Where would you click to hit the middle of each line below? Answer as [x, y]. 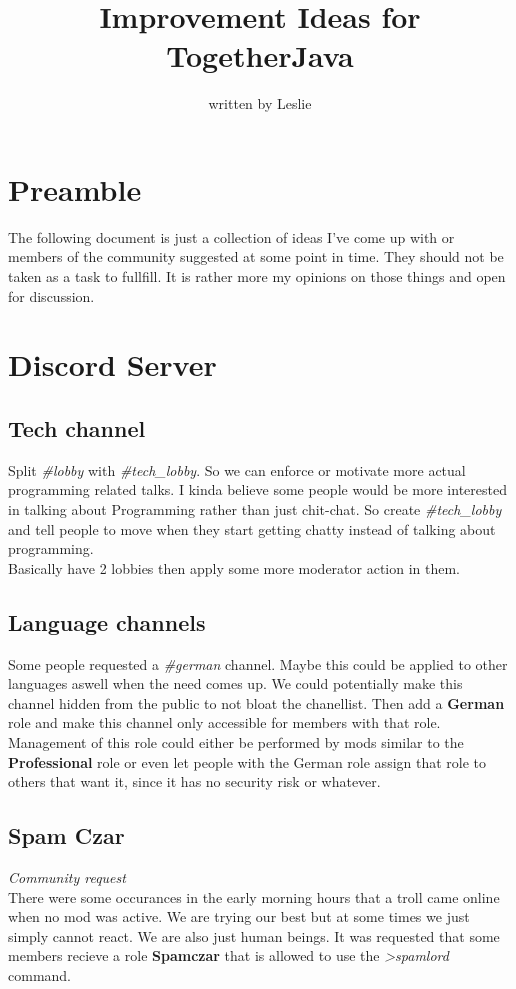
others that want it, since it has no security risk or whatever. [194, 781]
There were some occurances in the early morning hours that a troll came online [254, 896]
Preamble [75, 188]
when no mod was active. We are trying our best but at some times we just [239, 916]
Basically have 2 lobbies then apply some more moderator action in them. [234, 567]
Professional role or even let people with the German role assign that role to [247, 761]
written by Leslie [260, 103]
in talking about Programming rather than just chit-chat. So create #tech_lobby [255, 508]
